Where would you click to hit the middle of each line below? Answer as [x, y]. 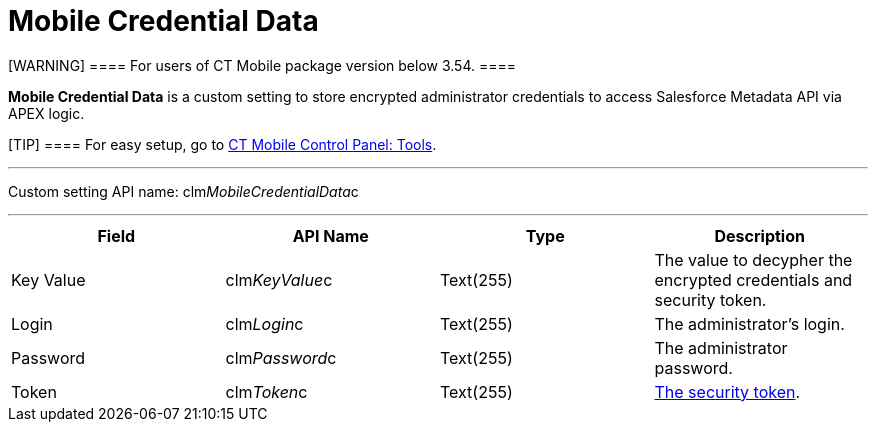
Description [759, 235]
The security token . [727, 391]
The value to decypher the [753, 259]
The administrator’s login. [749, 323]
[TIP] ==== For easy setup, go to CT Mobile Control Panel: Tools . [222, 144]
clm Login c [264, 323]
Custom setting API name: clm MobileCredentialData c [183, 191]
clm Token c [266, 391]
